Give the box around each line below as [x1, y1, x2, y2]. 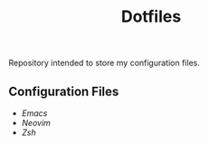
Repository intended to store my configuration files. [8, 57, 200, 69]
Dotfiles [120, 6, 182, 27]
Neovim [21, 118, 52, 128]
